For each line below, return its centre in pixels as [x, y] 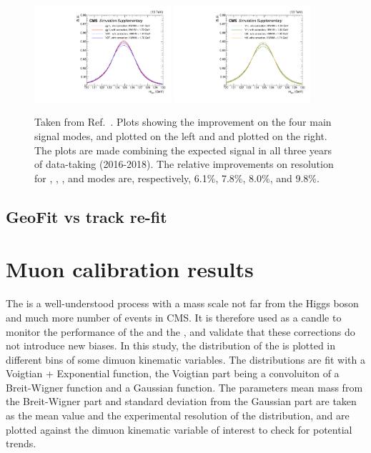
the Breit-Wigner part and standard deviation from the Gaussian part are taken [181, 401]
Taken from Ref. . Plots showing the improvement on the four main [183, 122]
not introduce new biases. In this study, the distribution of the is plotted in [171, 345]
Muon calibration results [130, 269]
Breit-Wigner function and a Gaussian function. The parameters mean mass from [184, 387]
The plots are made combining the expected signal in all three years [183, 150]
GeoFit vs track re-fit [86, 216]
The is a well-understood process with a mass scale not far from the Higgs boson [182, 303]
